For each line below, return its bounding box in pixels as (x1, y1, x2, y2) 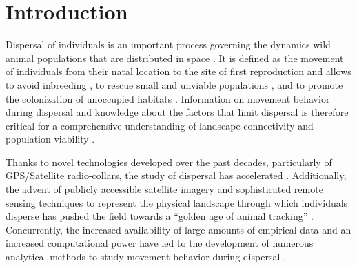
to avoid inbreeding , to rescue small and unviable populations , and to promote (6, 77, 343, 92)
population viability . (6, 132, 95, 146)
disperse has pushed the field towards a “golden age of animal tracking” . (6, 209, 314, 223)
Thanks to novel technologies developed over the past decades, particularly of (6, 154, 332, 169)
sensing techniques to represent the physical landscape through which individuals (6, 195, 348, 209)
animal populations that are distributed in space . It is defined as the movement (6, 50, 344, 65)
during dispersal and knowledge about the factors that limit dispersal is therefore (6, 105, 349, 119)
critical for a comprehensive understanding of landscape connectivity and (6, 118, 314, 132)
